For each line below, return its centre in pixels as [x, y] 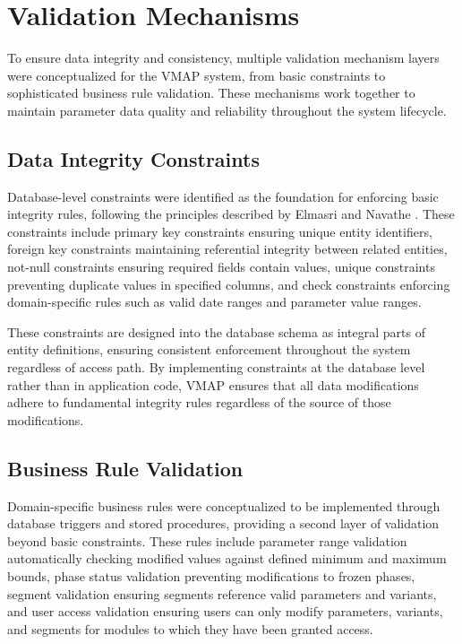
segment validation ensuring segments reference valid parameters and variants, [222, 593]
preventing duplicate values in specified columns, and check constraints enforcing [229, 284]
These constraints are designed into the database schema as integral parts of [216, 331]
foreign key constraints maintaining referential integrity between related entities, [227, 249]
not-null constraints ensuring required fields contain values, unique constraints [221, 267]
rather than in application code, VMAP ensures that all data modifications [213, 384]
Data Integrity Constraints [133, 158]
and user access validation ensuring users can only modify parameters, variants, [225, 611]
